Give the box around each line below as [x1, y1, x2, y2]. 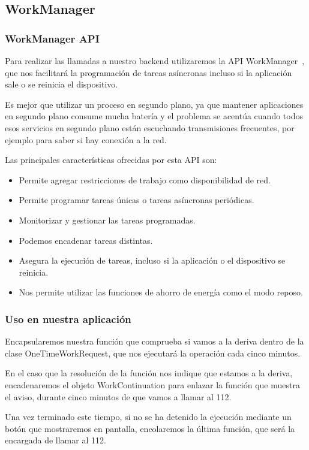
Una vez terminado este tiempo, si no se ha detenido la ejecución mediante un [5, 410, 292, 423]
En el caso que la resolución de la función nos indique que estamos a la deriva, [5, 367, 293, 379]
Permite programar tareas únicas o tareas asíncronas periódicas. [19, 194, 254, 206]
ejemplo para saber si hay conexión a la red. [5, 133, 167, 146]
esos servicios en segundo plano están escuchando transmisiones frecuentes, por [5, 121, 295, 134]
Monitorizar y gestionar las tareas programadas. [19, 213, 196, 226]
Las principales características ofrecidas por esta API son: [5, 153, 217, 166]
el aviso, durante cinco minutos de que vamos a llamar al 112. [5, 390, 232, 403]
